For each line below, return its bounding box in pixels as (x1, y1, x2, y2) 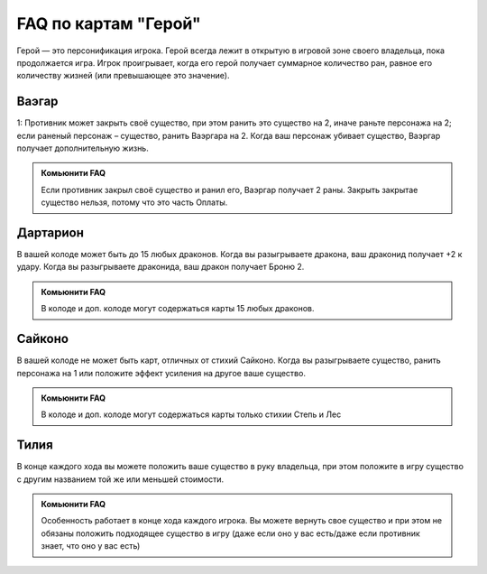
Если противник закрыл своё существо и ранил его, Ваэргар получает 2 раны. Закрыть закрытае (41, 184, 418, 195)
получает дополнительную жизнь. (16, 143, 149, 153)
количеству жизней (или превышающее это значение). (16, 70, 230, 81)
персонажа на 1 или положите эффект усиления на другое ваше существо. (16, 367, 307, 378)
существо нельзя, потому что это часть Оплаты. (41, 197, 228, 208)
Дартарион (16, 226, 85, 240)
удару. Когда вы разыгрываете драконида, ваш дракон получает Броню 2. (16, 262, 305, 273)
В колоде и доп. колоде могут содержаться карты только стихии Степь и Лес (41, 409, 342, 420)
